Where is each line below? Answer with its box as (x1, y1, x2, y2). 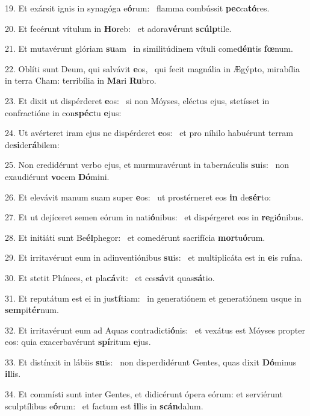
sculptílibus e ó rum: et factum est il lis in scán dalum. (5, 399, 203, 412)
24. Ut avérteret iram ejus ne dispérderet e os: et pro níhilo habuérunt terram (5, 126, 293, 139)
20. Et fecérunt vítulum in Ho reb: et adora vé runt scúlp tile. (5, 22, 232, 34)
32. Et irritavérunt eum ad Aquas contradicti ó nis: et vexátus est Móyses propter (5, 323, 305, 336)
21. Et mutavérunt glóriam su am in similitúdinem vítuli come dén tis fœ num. (5, 42, 293, 55)
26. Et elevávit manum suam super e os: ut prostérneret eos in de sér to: (5, 190, 271, 203)
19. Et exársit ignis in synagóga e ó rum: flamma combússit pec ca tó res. (5, 2, 270, 14)
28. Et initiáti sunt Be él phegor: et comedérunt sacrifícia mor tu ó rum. (5, 231, 265, 243)
